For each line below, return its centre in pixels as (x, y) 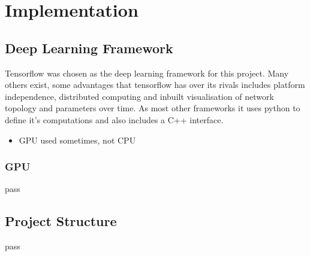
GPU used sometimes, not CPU (77, 140)
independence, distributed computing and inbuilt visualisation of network (139, 96)
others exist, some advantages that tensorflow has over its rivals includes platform (155, 85)
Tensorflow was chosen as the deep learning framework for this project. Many (147, 73)
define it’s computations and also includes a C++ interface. (114, 119)
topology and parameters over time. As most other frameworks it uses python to (153, 108)
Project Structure (61, 221)
